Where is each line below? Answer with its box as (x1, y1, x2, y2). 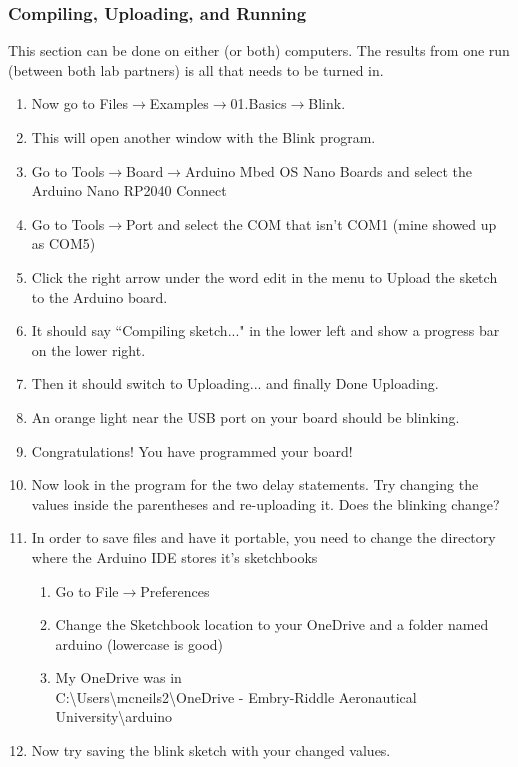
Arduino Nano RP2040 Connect (31, 180, 227, 201)
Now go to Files (31, 93, 129, 114)
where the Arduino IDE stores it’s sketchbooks (31, 546, 318, 567)
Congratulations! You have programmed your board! (31, 440, 353, 461)
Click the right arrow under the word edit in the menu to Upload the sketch (31, 266, 498, 287)
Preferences (140, 580, 210, 601)
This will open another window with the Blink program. (31, 127, 376, 147)
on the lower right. (31, 339, 146, 360)
